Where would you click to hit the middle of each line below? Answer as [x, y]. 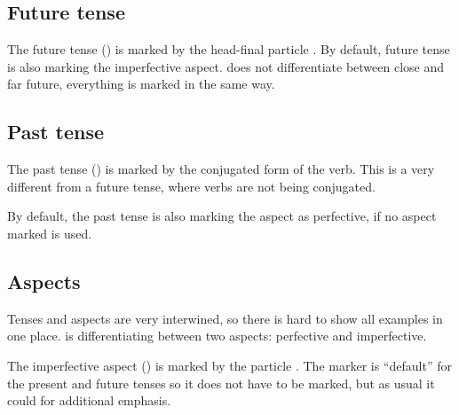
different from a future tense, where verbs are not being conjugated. [191, 186]
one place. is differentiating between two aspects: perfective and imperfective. [217, 336]
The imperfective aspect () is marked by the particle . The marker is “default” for [229, 365]
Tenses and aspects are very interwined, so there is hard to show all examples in [225, 318]
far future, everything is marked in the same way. [141, 84]
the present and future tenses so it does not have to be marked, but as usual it [221, 383]
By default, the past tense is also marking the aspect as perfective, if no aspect [222, 216]
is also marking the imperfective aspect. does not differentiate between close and [226, 66]
